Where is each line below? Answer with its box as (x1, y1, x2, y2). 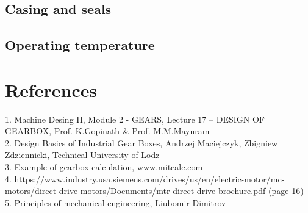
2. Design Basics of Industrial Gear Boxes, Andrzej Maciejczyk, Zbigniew (5, 136, 278, 149)
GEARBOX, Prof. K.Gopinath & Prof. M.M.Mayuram (5, 125, 210, 137)
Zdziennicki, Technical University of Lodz (5, 148, 160, 161)
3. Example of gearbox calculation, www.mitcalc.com (5, 161, 203, 173)
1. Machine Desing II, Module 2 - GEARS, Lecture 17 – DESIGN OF (5, 112, 265, 125)
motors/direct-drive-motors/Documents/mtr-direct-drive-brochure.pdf (5, 184, 266, 197)
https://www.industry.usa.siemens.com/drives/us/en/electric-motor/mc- (14, 172, 285, 185)
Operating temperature (5, 35, 155, 54)
